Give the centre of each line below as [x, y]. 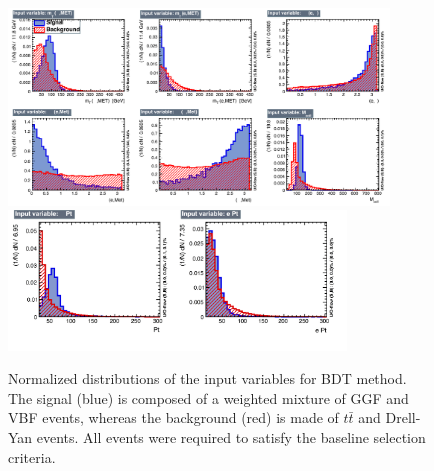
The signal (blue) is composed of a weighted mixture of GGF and [208, 397]
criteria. [32, 456]
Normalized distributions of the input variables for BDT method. [207, 378]
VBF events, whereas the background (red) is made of [173, 417]
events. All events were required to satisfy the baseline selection [231, 436]
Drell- [403, 417]
